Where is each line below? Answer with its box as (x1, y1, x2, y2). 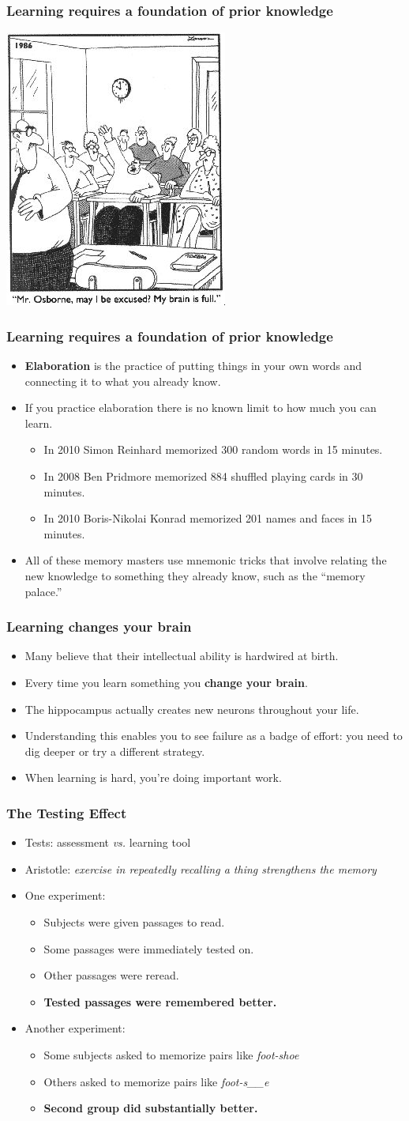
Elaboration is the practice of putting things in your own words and (24, 357, 362, 374)
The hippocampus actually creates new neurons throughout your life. (24, 700, 359, 717)
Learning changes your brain (6, 617, 192, 636)
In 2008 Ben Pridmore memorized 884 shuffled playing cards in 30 (43, 468, 363, 484)
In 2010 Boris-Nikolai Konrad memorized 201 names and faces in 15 (43, 510, 373, 527)
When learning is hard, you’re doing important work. (24, 769, 282, 786)
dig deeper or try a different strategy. (24, 742, 205, 759)
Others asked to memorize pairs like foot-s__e (43, 1073, 269, 1089)
